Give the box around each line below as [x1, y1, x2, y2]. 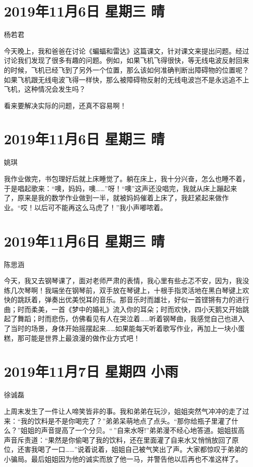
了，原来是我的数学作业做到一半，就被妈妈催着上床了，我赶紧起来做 [4, 193, 222, 203]
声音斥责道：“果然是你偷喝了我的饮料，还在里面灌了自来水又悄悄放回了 [4, 434, 232, 445]
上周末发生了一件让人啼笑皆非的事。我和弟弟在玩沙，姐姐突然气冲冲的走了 [4, 406, 242, 416]
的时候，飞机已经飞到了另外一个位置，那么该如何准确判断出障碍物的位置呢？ [4, 64, 249, 75]
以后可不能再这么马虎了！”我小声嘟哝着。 [34, 202, 167, 212]
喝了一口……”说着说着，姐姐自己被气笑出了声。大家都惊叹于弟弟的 [37, 444, 248, 454]
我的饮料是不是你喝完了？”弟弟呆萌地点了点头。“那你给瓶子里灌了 [20, 415, 232, 426]
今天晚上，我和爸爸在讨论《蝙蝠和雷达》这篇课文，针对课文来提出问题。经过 [4, 45, 249, 56]
